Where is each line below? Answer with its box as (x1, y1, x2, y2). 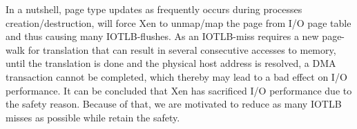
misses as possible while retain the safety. (6, 110, 180, 124)
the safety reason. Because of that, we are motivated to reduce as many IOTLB (6, 97, 342, 111)
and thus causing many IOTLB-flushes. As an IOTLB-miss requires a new (6, 29, 319, 43)
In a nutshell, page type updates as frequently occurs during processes (6, 2, 302, 16)
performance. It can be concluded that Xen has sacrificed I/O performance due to (6, 83, 352, 97)
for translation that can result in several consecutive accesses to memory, (28, 42, 336, 57)
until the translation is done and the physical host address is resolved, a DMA (6, 56, 336, 70)
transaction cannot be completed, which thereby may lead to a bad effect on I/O (6, 69, 347, 83)
